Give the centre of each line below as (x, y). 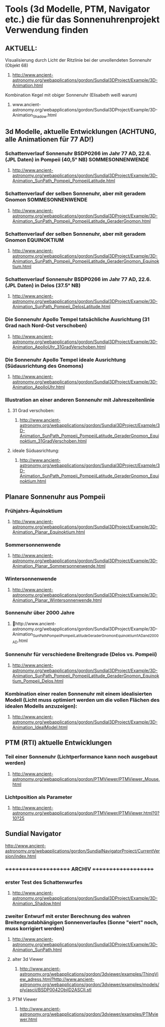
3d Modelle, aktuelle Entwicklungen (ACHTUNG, (81, 132)
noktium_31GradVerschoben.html (53, 441)
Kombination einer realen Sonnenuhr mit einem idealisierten (79, 693)
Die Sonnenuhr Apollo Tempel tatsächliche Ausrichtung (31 (77, 319)
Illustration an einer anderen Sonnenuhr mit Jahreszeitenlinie (80, 400)
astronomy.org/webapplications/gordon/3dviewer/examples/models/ (89, 985)
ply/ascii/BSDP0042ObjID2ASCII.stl (56, 990)
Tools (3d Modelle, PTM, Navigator (78, 9)
